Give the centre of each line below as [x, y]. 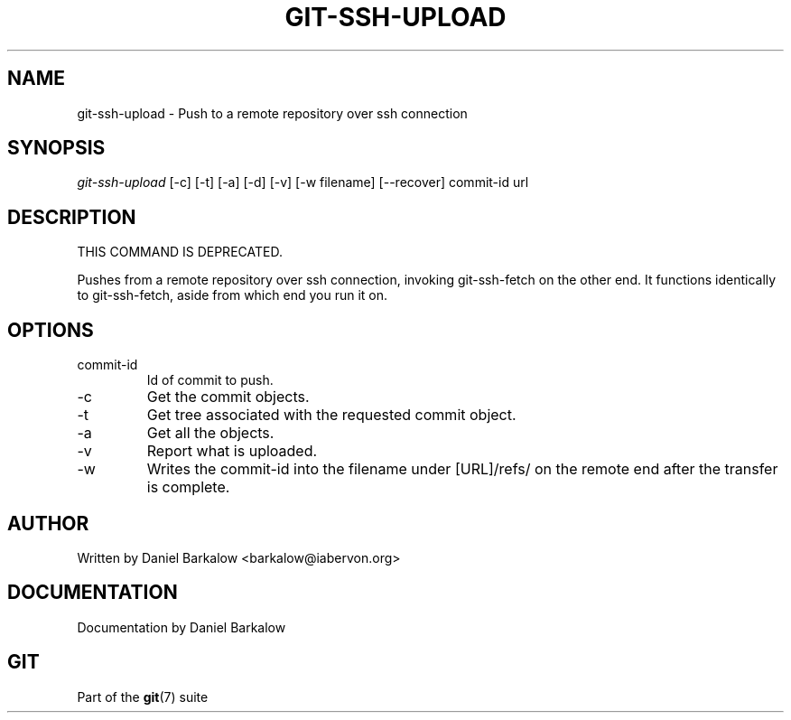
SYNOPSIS [56, 148]
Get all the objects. [210, 433]
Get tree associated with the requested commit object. [331, 415]
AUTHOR [48, 523]
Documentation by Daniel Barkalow [181, 627]
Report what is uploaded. [232, 451]
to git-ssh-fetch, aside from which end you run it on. [232, 295]
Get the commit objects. [228, 397]
